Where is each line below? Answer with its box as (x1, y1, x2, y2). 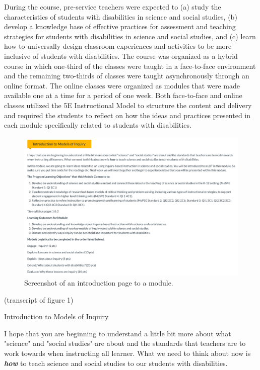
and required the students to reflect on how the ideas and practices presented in (4, 110, 251, 120)
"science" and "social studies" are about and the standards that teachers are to (4, 338, 246, 348)
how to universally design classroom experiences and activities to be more (4, 41, 232, 51)
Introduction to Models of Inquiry (4, 311, 109, 322)
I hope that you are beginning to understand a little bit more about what (4, 328, 231, 338)
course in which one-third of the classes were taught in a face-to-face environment (4, 60, 256, 71)
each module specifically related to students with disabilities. (4, 120, 191, 130)
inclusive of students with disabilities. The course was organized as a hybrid (4, 50, 238, 61)
